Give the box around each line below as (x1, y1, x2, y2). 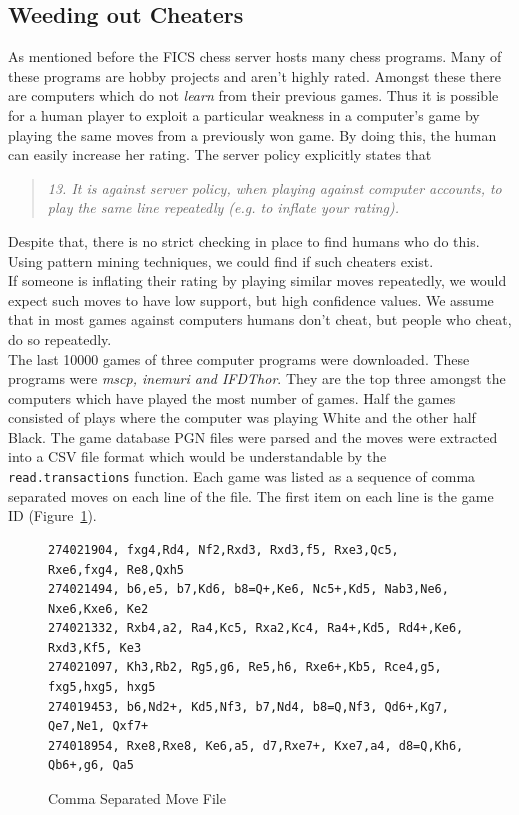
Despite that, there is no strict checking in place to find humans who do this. (8, 230, 480, 251)
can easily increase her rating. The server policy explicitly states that (8, 144, 432, 165)
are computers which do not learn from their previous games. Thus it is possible (8, 85, 499, 106)
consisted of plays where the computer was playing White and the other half (8, 407, 476, 428)
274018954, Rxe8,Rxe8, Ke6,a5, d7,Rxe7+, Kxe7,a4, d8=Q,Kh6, (48, 738, 464, 753)
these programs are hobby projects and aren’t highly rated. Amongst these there (8, 65, 501, 86)
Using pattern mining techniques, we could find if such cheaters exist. (8, 250, 434, 271)
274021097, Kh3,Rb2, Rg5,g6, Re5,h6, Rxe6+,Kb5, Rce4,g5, (48, 660, 442, 675)
